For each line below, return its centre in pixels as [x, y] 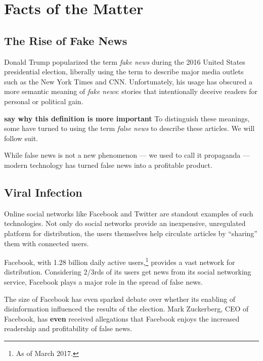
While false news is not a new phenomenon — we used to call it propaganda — [127, 155]
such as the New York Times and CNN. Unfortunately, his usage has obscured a [128, 81]
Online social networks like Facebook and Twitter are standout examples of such [129, 213]
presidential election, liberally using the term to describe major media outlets [124, 72]
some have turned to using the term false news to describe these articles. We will [129, 128]
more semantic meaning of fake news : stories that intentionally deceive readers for [131, 91]
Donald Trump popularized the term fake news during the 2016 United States [125, 61]
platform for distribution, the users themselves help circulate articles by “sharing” [131, 233]
